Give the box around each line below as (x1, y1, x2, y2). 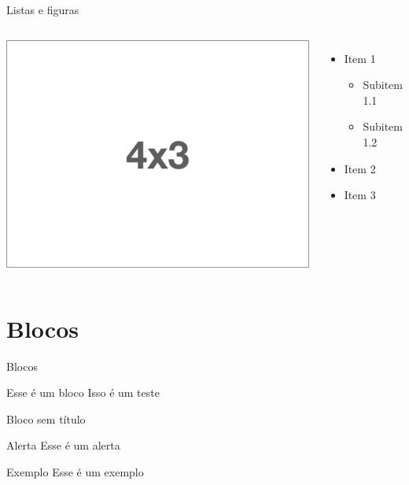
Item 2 (344, 160, 376, 176)
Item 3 (344, 187, 376, 203)
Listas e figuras (6, 2, 79, 17)
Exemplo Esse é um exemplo (6, 464, 144, 480)
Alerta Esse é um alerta (6, 437, 120, 454)
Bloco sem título (6, 410, 86, 427)
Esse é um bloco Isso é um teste (6, 384, 160, 401)
